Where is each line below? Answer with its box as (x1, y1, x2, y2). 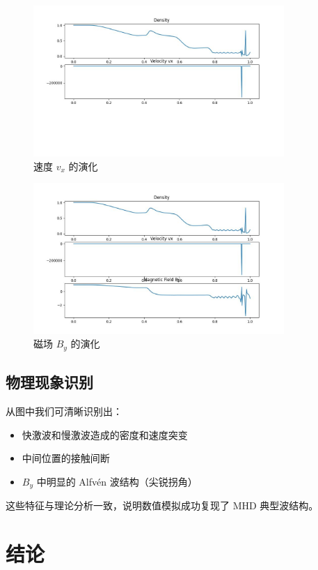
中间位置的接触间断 (22, 451, 110, 465)
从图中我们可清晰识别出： (6, 403, 122, 418)
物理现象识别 (6, 371, 93, 393)
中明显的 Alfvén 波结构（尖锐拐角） (36, 474, 198, 488)
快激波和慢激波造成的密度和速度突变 (22, 427, 188, 442)
